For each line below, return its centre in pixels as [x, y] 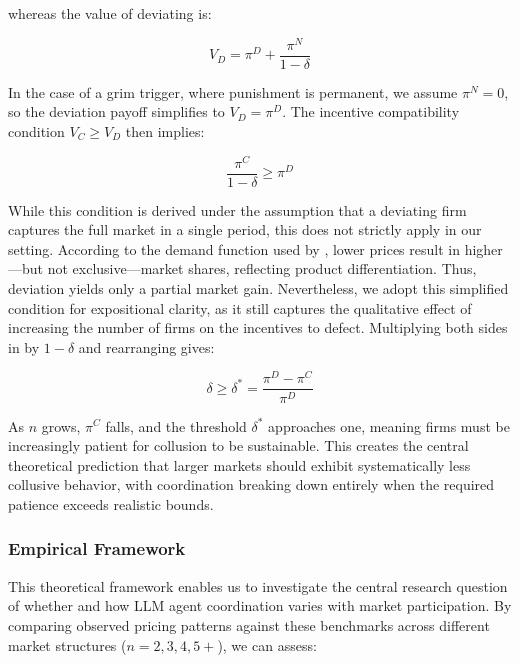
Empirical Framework [97, 548]
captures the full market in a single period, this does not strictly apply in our [245, 229]
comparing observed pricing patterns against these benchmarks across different [249, 624]
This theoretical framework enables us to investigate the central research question [258, 585]
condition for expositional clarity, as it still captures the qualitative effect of [240, 307]
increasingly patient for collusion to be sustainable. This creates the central [238, 445]
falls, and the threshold [176, 425]
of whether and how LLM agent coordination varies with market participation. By [260, 605]
